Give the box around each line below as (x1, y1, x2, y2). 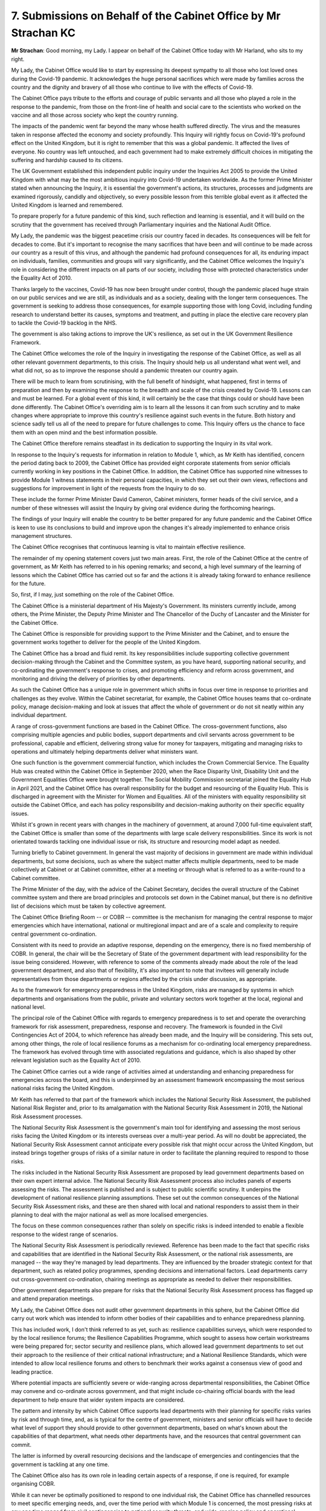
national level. (11, 1003, 46, 1011)
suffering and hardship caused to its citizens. (11, 157, 123, 164)
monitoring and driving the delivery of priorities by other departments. (11, 675, 185, 682)
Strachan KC (11, 26, 75, 39)
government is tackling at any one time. (11, 1460, 110, 1468)
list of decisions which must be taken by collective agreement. (11, 902, 167, 910)
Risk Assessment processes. (11, 1113, 83, 1120)
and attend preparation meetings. (11, 1295, 95, 1302)
